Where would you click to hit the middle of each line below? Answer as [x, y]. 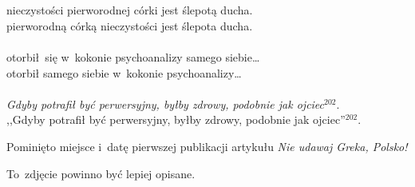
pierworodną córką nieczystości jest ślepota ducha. [130, 25]
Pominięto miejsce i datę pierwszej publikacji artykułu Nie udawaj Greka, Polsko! [207, 146]
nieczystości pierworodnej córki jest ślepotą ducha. [130, 10]
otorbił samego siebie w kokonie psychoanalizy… [124, 72]
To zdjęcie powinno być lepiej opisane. [101, 173]
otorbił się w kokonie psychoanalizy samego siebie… [133, 56]
